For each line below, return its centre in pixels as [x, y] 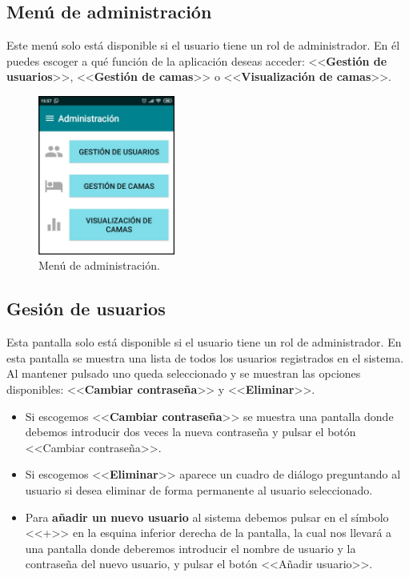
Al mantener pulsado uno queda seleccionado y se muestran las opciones [184, 373]
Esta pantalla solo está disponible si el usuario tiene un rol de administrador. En [204, 342]
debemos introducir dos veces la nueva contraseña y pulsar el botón [190, 432]
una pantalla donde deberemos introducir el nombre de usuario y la [190, 548]
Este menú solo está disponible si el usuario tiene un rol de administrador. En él [203, 45]
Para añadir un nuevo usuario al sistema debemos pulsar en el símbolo [207, 517]
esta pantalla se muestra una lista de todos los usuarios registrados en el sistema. [205, 357]
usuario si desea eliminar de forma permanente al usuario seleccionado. [199, 489]
